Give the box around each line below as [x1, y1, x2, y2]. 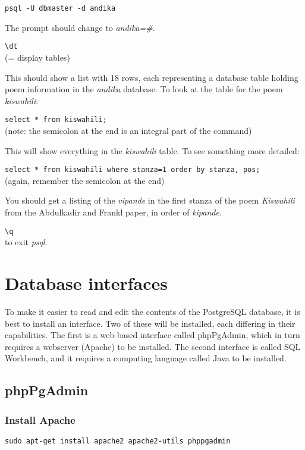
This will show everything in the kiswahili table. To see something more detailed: [5, 144, 300, 157]
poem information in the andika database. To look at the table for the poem [5, 83, 283, 95]
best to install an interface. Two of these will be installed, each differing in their [5, 317, 295, 329]
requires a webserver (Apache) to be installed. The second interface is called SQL [5, 340, 301, 352]
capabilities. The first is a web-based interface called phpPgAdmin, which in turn [5, 329, 300, 341]
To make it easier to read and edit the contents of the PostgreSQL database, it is [5, 305, 300, 317]
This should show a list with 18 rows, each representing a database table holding [5, 71, 298, 83]
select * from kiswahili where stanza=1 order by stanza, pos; [5, 165, 260, 174]
